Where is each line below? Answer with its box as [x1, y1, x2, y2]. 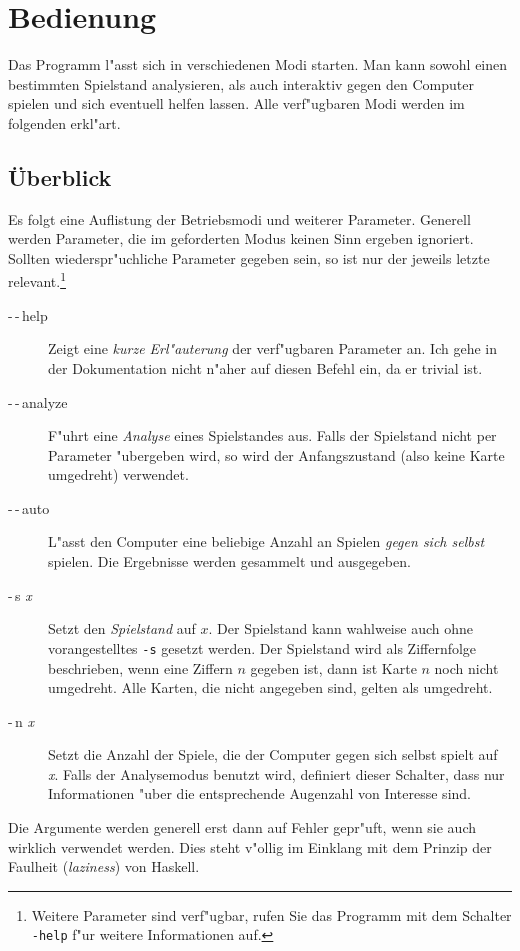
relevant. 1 [8, 268, 66, 292]
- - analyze [8, 391, 68, 412]
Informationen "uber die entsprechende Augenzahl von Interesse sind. [48, 783, 471, 804]
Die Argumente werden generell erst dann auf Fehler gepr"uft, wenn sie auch [8, 817, 477, 838]
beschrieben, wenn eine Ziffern [48, 657, 233, 678]
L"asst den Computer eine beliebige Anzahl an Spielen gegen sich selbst [48, 531, 485, 552]
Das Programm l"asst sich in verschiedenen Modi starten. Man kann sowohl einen [8, 54, 508, 75]
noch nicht [434, 657, 499, 678]
